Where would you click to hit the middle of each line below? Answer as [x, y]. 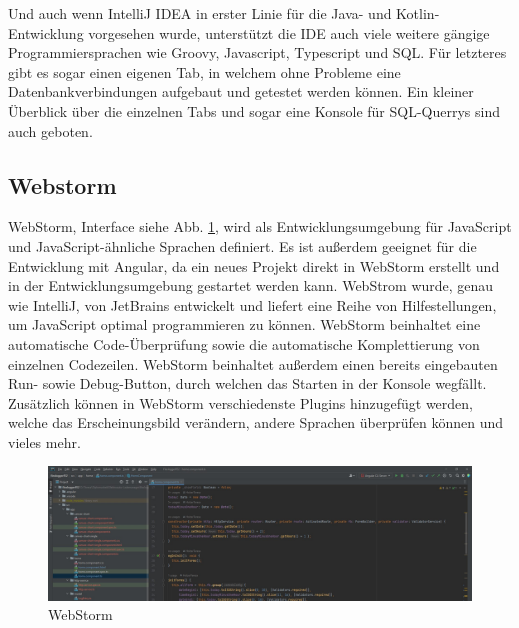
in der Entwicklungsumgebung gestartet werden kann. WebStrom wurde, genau [251, 285]
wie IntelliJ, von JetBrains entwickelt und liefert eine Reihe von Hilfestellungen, [252, 304]
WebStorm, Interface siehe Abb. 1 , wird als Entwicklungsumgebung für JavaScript [260, 226]
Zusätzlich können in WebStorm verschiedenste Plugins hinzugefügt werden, [240, 402]
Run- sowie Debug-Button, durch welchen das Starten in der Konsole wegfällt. [247, 383]
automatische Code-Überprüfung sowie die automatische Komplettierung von [244, 343]
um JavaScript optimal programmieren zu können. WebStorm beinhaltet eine [244, 324]
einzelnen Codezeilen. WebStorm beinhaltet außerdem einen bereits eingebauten [253, 363]
